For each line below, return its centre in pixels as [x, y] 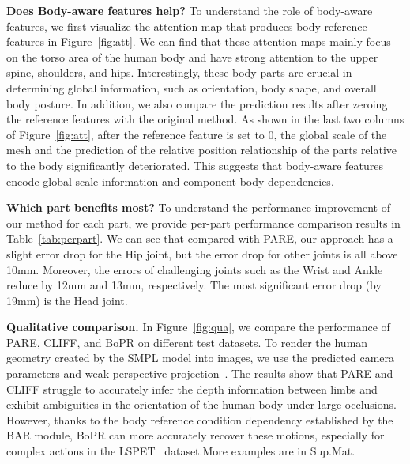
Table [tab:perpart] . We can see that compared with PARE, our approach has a [200, 238]
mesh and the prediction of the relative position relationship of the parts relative [202, 150]
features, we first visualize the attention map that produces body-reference [187, 26]
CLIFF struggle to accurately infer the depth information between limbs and [192, 389]
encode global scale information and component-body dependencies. [170, 181]
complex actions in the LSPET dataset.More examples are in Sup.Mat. [181, 451]
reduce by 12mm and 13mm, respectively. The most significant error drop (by [194, 285]
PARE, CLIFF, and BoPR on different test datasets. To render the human [187, 342]
